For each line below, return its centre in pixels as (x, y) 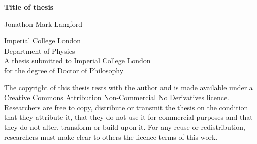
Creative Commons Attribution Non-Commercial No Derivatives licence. (117, 97)
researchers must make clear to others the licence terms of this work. (111, 137)
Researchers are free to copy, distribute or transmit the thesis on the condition (126, 107)
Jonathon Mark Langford (43, 23)
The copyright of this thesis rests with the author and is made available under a (128, 87)
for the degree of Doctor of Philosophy (64, 70)
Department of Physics (40, 50)
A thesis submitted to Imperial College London (77, 60)
